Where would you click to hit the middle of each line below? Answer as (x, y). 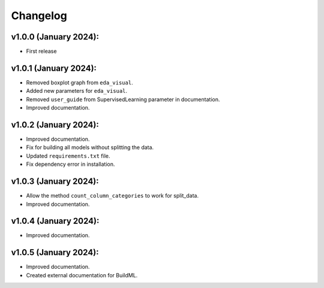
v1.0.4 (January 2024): (55, 221)
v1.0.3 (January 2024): (55, 182)
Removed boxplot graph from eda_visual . (79, 82)
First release (41, 51)
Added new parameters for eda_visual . (77, 91)
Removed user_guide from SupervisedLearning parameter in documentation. (123, 99)
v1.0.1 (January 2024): (54, 68)
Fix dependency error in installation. (70, 164)
